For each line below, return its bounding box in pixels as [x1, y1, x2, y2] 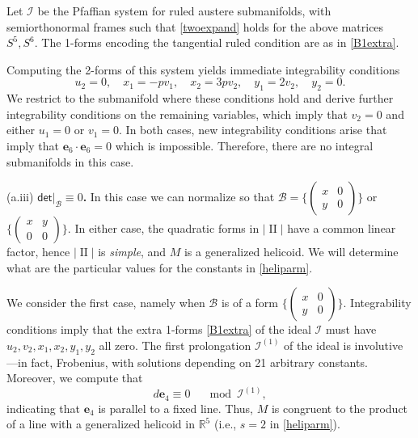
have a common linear [287, 220, 396, 237]
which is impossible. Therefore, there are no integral [115, 137, 374, 154]
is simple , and [98, 243, 167, 260]
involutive [354, 336, 403, 353]
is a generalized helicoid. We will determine [184, 243, 399, 260]
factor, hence [6, 243, 70, 260]
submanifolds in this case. [6, 153, 134, 170]
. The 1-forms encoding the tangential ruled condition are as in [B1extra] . [34, 34, 399, 51]
